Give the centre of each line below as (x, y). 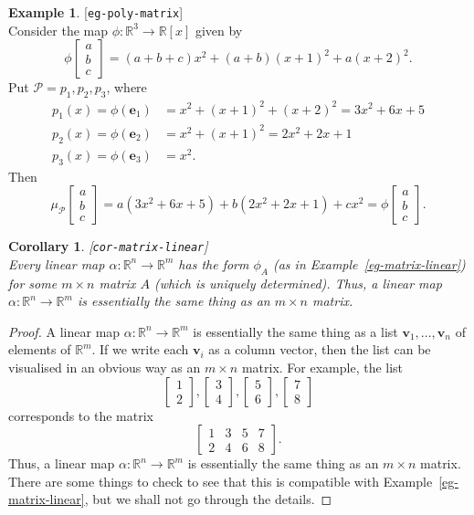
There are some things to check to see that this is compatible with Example (221, 481)
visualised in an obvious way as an (105, 368)
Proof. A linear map (64, 331)
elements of (40, 349)
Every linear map (57, 263)
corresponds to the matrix (81, 415)
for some (33, 283)
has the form (214, 263)
